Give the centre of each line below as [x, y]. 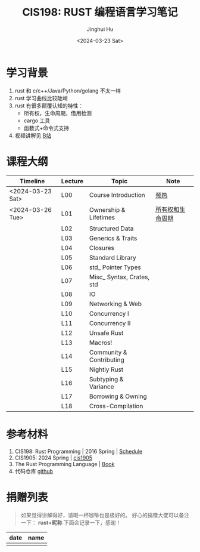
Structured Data [111, 229]
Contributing [107, 360]
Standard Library [112, 257]
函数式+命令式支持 [46, 128]
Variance [101, 387]
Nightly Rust [106, 369]
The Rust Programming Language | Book [65, 464]
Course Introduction [117, 195]
